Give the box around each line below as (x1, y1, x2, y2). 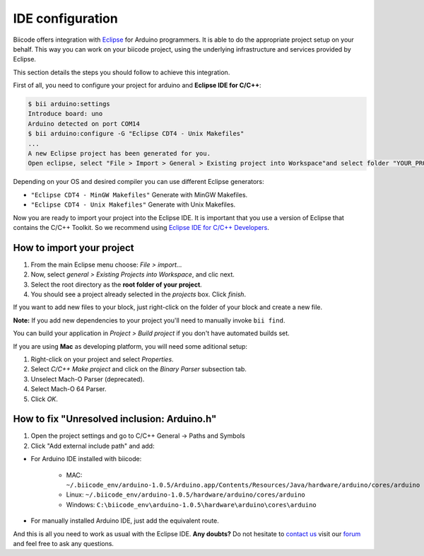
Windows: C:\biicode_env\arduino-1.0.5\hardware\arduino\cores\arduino (66, 500, 317, 509)
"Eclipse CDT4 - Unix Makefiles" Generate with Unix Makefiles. (30, 200, 236, 209)
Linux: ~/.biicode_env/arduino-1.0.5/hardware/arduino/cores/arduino (66, 490, 305, 499)
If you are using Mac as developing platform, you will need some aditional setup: (13, 342, 247, 350)
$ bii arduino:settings (28, 100, 111, 108)
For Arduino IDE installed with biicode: (30, 455, 142, 463)
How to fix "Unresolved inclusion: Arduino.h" (13, 413, 217, 425)
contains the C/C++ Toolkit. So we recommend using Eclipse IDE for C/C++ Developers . (13, 223, 270, 231)
